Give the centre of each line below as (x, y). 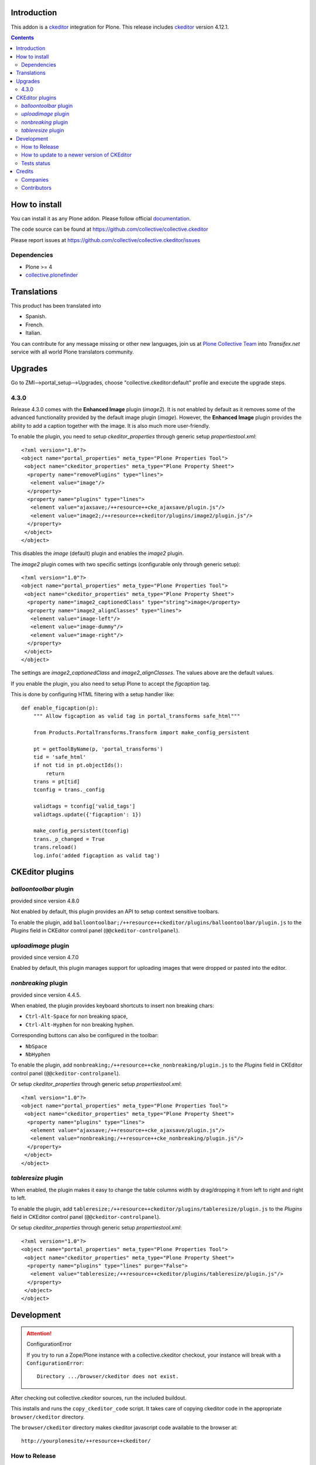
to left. (18, 1198)
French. (35, 325)
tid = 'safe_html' (60, 757)
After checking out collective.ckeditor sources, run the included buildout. (99, 1398)
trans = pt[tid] (56, 782)
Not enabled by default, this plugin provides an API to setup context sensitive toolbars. (115, 912)
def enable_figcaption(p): (60, 708)
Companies (35, 179)
